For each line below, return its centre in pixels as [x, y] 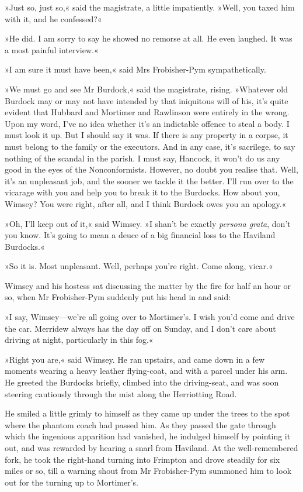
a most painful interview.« [52, 49]
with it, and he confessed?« [53, 18]
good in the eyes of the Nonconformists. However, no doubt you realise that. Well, [151, 169]
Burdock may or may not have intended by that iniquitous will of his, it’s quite [147, 100]
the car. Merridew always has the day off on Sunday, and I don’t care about [140, 328]
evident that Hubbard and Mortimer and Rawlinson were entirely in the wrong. [147, 112]
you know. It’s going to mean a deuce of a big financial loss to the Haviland [140, 235]
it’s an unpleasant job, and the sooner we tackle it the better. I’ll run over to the [149, 180]
